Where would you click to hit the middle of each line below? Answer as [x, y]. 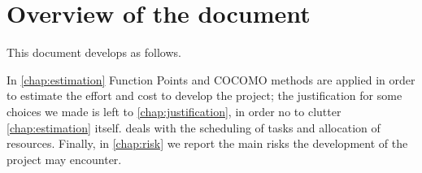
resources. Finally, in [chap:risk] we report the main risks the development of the [207, 143]
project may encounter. [64, 159]
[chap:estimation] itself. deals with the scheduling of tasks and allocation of [194, 127]
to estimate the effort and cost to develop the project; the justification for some [204, 95]
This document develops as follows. [94, 52]
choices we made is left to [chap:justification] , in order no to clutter [174, 111]
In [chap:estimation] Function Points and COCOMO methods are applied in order [211, 79]
